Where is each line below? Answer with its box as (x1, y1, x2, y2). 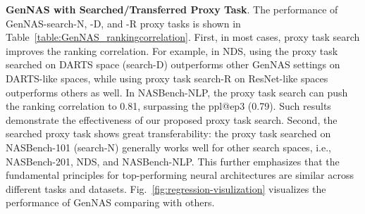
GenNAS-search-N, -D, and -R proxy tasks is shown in (6, 15, 241, 30)
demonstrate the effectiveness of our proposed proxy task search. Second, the (6, 112, 338, 127)
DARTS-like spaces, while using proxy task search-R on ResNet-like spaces (6, 70, 328, 85)
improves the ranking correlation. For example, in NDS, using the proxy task (6, 43, 338, 58)
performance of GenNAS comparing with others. (6, 195, 215, 210)
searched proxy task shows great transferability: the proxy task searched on (6, 126, 331, 141)
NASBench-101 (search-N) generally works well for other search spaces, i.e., (6, 139, 331, 154)
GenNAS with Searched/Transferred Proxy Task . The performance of (6, 2, 338, 16)
